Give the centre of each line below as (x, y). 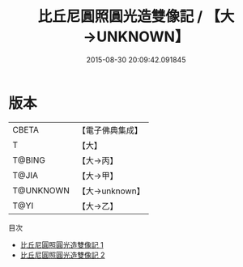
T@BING (29, 160)
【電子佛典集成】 (110, 130)
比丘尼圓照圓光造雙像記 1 (62, 244)
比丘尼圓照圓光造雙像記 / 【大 (136, 17)
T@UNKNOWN (41, 190)
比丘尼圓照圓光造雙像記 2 (62, 255)
